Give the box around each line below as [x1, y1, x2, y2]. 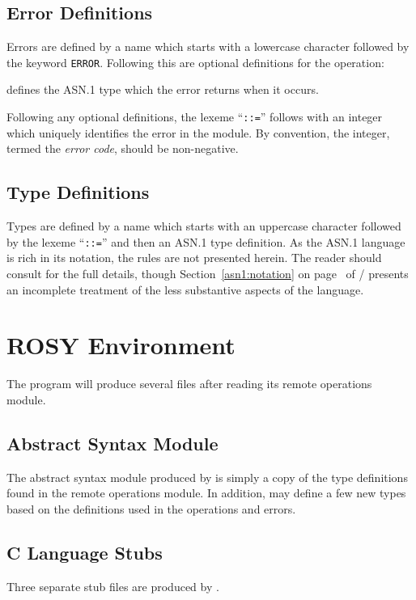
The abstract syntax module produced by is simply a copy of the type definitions [6, 468, 408, 485]
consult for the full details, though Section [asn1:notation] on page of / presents [6, 264, 409, 281]
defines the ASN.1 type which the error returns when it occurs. [6, 81, 319, 98]
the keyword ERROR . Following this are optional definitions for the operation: [6, 53, 384, 70]
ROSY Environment [6, 328, 236, 361]
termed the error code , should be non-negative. [6, 140, 239, 157]
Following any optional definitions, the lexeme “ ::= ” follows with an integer [6, 108, 383, 125]
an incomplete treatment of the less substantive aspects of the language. [6, 281, 364, 298]
